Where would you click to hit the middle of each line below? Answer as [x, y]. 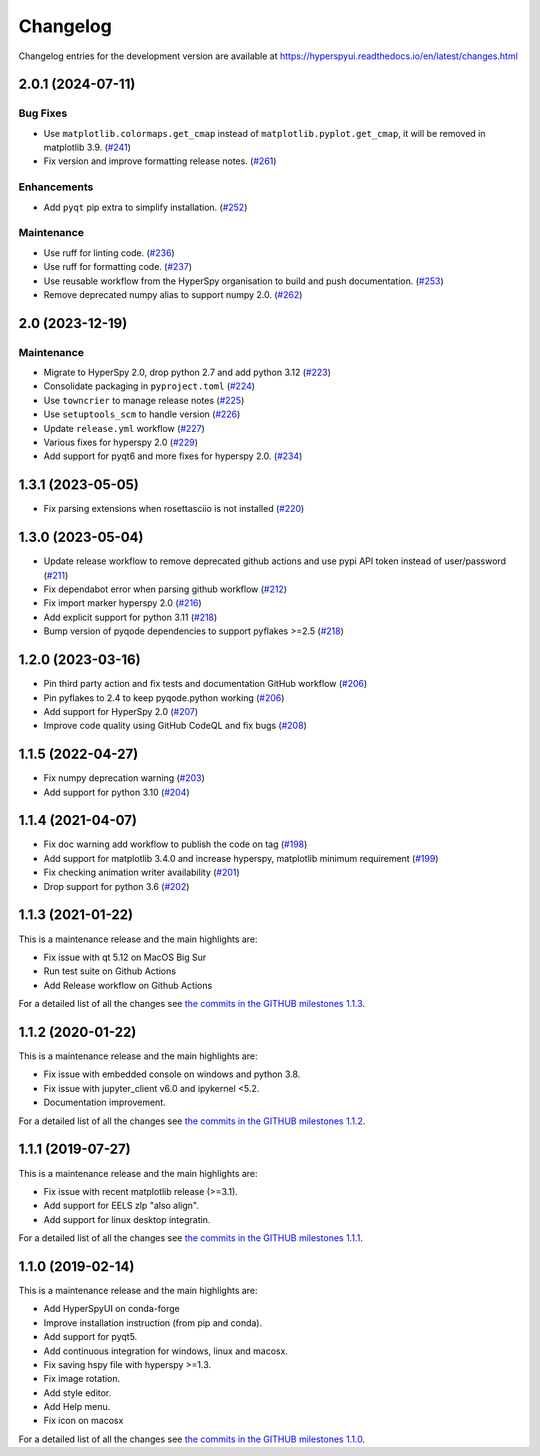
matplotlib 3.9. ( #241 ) [87, 147]
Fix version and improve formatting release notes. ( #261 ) [160, 161]
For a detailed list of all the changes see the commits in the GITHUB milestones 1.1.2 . [192, 1121]
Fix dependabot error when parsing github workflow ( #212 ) [165, 589]
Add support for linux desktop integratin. [127, 1219]
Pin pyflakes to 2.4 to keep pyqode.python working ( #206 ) [164, 697]
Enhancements [56, 187]
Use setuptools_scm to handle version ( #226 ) [142, 414]
